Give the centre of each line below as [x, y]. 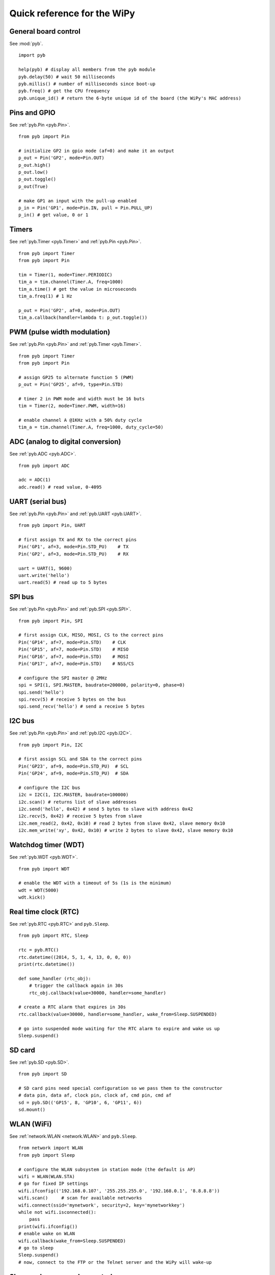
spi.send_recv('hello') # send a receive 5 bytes [82, 707]
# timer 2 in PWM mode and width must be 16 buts [82, 399]
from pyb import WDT [44, 869]
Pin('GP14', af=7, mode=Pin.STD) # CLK [72, 642]
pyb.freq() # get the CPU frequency [64, 91]
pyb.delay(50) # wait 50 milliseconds [67, 77]
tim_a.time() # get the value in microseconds [78, 289]
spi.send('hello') [42, 692]
